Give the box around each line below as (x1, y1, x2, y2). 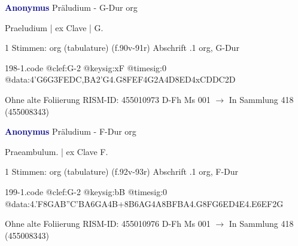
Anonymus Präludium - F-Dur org (5, 125, 136, 138)
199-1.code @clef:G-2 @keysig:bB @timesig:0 (5, 185, 168, 198)
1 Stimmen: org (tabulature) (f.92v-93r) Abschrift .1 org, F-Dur (5, 165, 239, 178)
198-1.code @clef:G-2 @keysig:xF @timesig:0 (5, 61, 166, 74)
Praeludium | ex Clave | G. (5, 21, 104, 34)
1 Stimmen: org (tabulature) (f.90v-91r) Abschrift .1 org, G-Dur (5, 41, 239, 54)
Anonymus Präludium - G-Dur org (5, 1, 138, 13)
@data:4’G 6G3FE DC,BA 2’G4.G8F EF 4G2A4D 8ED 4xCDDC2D (5, 73, 236, 86)
